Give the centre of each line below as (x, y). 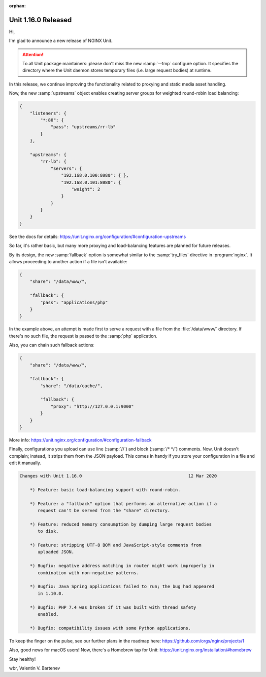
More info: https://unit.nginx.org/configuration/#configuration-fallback (81, 440)
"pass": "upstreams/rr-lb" (83, 127)
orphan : (17, 6)
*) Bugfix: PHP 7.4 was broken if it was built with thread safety (113, 607)
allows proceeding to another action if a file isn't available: (68, 262)
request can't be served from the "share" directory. (104, 511)
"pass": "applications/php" (74, 302)
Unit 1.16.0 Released (40, 20)
